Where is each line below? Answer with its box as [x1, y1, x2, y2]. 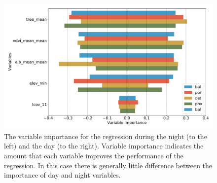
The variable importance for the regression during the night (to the [4, 131, 207, 141]
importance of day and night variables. [4, 170, 121, 180]
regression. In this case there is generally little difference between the [4, 160, 213, 170]
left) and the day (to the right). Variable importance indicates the [4, 141, 204, 151]
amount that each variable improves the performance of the [4, 150, 183, 161]
